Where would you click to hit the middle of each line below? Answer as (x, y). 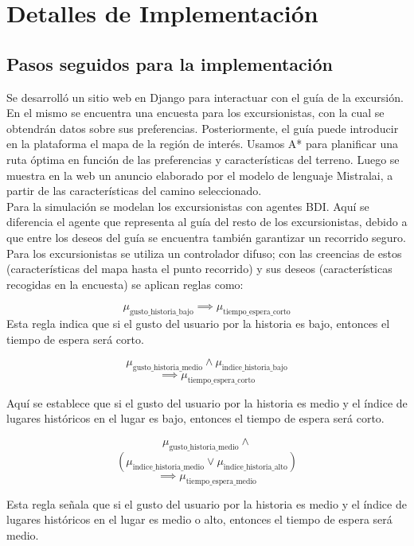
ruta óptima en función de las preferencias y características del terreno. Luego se (203, 159)
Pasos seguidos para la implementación (170, 63)
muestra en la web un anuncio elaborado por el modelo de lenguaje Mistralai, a (200, 175)
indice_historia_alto (255, 467)
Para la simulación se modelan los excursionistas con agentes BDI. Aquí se (188, 206)
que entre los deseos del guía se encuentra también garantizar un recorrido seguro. (206, 237)
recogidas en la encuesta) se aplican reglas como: (125, 284)
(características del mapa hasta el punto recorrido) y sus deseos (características (199, 269)
